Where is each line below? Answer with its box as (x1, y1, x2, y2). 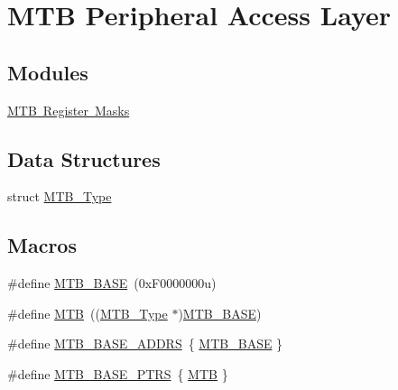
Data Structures (7, 144, 161, 172)
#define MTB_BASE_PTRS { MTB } (7, 364, 228, 383)
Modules (7, 58, 88, 86)
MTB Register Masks (7, 100, 130, 119)
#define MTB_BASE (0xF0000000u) (7, 274, 217, 292)
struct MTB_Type (7, 187, 112, 206)
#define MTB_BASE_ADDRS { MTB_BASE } (7, 334, 283, 353)
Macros (7, 231, 77, 259)
